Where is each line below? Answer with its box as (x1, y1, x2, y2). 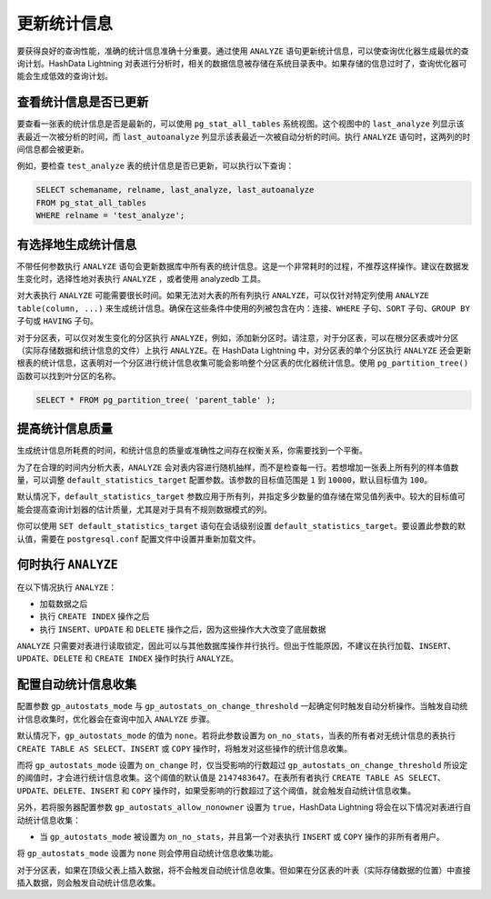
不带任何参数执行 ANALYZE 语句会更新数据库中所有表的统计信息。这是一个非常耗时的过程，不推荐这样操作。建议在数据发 (16, 260, 469, 272)
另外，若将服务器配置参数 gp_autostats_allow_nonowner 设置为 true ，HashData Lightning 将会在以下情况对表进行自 (16, 802, 472, 813)
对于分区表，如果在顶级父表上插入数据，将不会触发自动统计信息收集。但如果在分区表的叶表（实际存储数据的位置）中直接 (16, 864, 471, 875)
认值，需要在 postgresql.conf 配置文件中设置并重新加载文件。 (16, 533, 261, 544)
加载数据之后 (39, 598, 88, 609)
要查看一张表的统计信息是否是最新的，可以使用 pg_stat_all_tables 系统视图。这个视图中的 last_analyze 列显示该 (16, 118, 465, 129)
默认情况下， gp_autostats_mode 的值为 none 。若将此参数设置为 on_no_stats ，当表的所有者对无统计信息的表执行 (16, 730, 456, 741)
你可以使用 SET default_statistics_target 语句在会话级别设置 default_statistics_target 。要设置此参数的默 (16, 521, 466, 532)
